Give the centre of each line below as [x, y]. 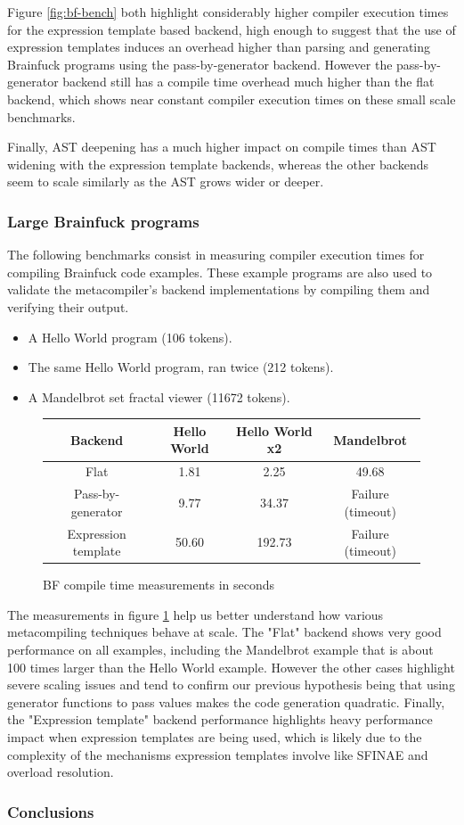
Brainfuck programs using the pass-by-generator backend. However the [200, 64]
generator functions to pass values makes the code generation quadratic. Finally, [226, 701]
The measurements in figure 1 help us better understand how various [195, 614]
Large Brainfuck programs [103, 221]
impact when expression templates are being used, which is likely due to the [215, 736]
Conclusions [51, 811]
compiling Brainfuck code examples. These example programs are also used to [220, 272]
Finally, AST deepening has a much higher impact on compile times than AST [222, 147]
